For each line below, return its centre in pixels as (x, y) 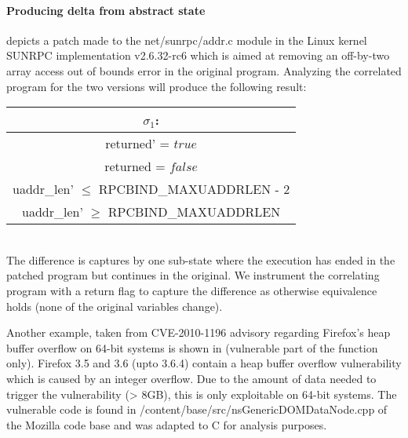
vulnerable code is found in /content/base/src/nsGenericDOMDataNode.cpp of (197, 409)
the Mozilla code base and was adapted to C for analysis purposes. (167, 424)
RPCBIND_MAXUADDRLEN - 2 (194, 189)
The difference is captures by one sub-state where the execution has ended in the (201, 259)
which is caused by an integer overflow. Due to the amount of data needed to (191, 378)
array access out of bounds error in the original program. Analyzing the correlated (204, 70)
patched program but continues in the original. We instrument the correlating (193, 275)
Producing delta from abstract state (106, 10)
